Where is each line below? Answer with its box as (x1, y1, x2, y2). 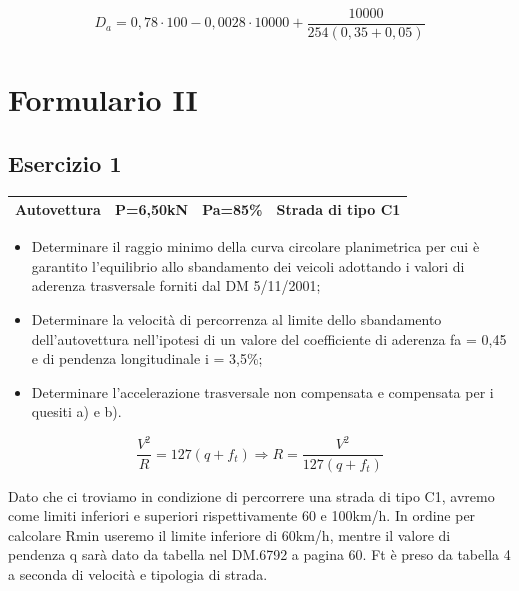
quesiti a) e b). (31, 401, 122, 422)
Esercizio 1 (8, 147, 122, 178)
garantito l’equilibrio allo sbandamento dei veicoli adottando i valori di (31, 255, 465, 276)
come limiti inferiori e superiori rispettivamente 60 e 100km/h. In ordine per (8, 505, 476, 526)
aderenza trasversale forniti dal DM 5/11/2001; (31, 275, 321, 296)
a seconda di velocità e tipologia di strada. (8, 563, 268, 584)
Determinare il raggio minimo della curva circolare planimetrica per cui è (31, 236, 480, 257)
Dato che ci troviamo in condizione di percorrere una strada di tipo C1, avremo (8, 485, 495, 506)
